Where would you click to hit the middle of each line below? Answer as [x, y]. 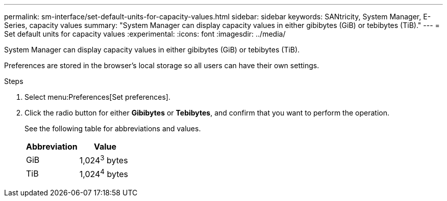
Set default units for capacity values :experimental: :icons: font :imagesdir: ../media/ [145, 34]
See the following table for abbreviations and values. [113, 128]
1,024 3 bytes [104, 160]
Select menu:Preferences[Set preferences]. [97, 97]
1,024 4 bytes [104, 174]
